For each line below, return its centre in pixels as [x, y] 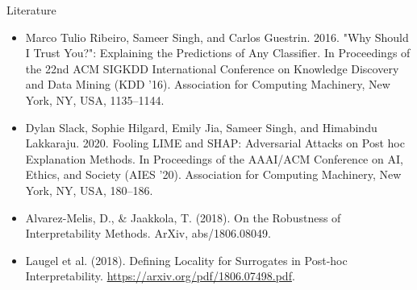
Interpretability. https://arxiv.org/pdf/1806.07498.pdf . [160, 276]
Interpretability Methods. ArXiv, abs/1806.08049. [148, 233]
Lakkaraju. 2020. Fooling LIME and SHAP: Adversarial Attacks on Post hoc [215, 143]
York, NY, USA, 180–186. [89, 190]
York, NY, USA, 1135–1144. [95, 99]
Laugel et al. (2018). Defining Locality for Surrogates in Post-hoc [186, 260]
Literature [31, 10]
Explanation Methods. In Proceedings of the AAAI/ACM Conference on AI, [214, 158]
